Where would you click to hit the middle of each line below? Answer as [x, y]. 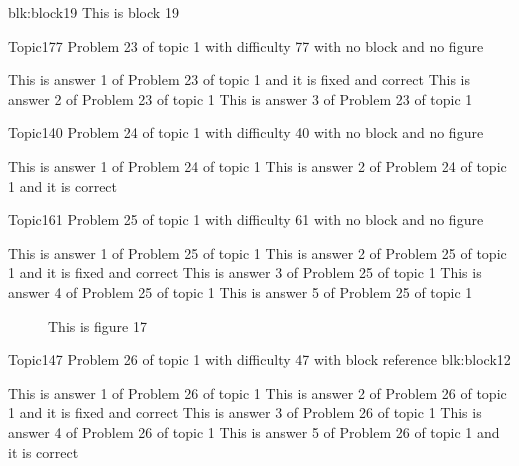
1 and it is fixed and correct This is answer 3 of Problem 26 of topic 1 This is [245, 412]
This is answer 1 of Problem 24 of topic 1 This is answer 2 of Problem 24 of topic [257, 165]
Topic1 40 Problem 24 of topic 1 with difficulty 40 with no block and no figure [246, 132]
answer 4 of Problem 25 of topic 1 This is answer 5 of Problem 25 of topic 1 [240, 291]
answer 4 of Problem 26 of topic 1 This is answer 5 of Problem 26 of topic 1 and [254, 431]
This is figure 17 [97, 325]
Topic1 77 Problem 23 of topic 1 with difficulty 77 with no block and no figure [246, 45]
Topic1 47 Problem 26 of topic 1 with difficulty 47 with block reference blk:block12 [259, 359]
